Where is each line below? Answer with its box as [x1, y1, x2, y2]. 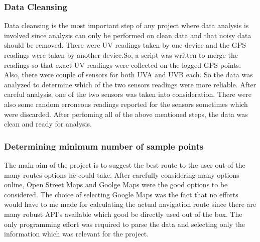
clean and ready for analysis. [4, 118, 92, 129]
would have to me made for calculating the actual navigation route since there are [4, 199, 256, 209]
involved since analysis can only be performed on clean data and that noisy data [4, 30, 251, 40]
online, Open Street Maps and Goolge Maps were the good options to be [4, 179, 228, 190]
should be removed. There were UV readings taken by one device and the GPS [4, 40, 246, 50]
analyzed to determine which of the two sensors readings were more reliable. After [4, 79, 256, 89]
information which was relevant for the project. [4, 228, 149, 239]
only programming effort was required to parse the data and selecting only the [4, 218, 245, 229]
